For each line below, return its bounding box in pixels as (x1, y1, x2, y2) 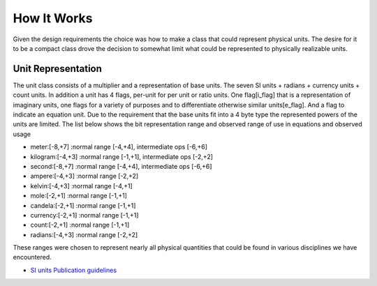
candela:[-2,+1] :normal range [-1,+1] (30, 201, 136, 209)
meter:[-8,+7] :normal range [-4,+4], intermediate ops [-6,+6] (30, 143, 208, 151)
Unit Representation (13, 63, 103, 75)
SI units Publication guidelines (30, 266, 117, 274)
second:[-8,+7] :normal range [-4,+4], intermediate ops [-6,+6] (30, 162, 212, 170)
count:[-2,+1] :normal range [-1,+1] (30, 220, 130, 229)
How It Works (13, 10, 93, 26)
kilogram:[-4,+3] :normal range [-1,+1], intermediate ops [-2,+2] (30, 152, 213, 160)
